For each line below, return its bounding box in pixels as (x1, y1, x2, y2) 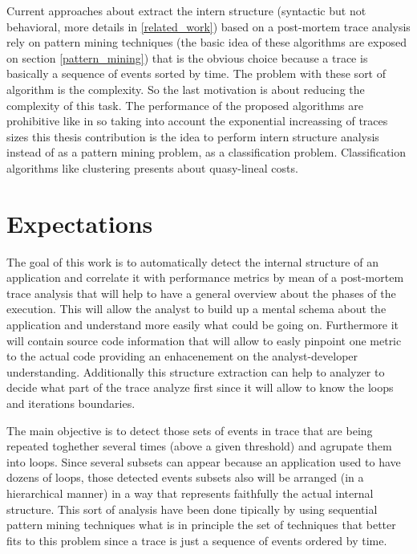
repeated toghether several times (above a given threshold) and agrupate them (6, 438, 392, 454)
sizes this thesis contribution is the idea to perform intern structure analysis (6, 128, 379, 145)
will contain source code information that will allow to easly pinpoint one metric (6, 332, 402, 348)
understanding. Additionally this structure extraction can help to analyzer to (6, 363, 385, 380)
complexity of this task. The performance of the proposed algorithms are (6, 96, 364, 113)
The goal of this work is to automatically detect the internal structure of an (6, 253, 379, 270)
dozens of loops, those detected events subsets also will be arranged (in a (6, 469, 364, 486)
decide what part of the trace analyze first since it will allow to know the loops (6, 379, 394, 396)
